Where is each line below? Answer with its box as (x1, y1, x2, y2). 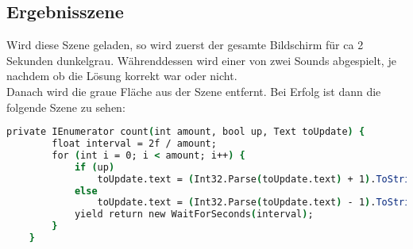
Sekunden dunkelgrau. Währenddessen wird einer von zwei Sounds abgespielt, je (6, 52, 396, 68)
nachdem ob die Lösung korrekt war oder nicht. (6, 67, 237, 84)
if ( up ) (74, 161, 115, 173)
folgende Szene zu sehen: (6, 98, 125, 115)
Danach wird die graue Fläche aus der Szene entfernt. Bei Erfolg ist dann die (6, 82, 381, 99)
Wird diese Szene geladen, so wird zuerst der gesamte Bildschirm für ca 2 (6, 36, 364, 53)
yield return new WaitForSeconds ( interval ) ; (74, 209, 314, 220)
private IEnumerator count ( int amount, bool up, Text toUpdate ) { (6, 126, 365, 138)
